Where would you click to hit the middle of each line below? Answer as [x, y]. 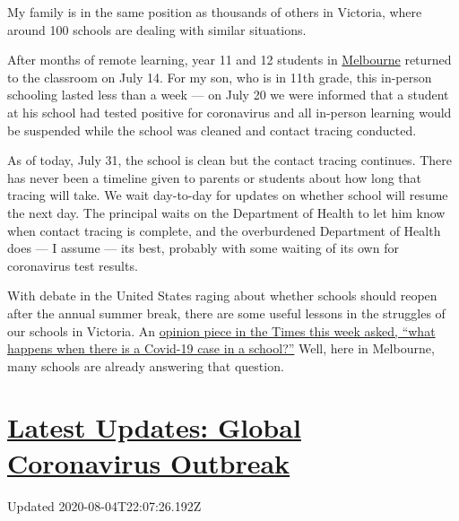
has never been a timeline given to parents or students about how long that [215, 177]
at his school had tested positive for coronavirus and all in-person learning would [229, 112]
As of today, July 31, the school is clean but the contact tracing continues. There [230, 160]
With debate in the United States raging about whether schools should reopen [222, 295]
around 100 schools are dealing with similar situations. [157, 29]
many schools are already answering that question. [146, 365]
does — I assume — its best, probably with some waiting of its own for [203, 248]
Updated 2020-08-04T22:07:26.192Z [104, 505]
